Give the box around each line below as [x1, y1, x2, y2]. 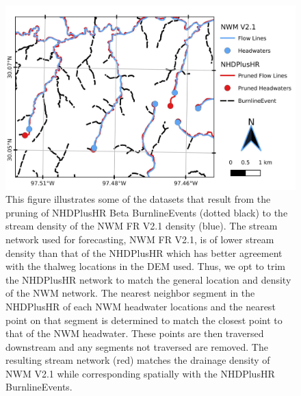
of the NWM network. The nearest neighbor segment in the [5, 286, 255, 300]
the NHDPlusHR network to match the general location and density [5, 272, 291, 286]
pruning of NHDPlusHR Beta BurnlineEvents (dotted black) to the [5, 205, 288, 219]
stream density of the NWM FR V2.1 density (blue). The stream [5, 219, 278, 233]
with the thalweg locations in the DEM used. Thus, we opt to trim [5, 259, 285, 273]
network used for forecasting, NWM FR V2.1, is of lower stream [5, 232, 274, 246]
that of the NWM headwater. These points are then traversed [5, 326, 264, 341]
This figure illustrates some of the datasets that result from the [5, 192, 271, 206]
